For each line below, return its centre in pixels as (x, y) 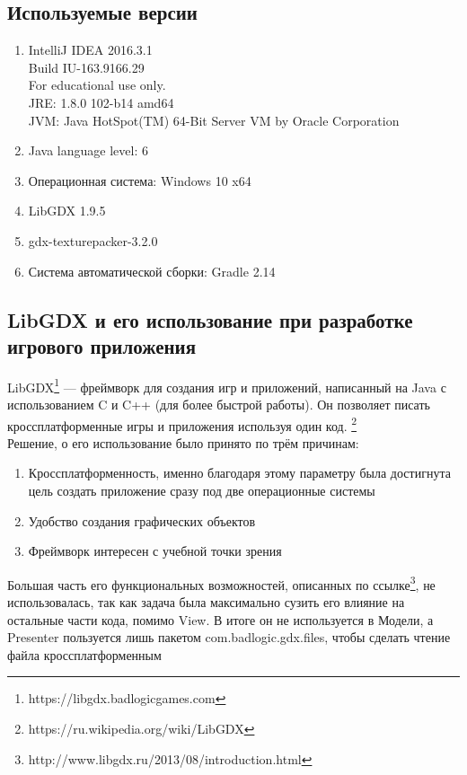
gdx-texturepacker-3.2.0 (93, 240)
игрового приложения (102, 345)
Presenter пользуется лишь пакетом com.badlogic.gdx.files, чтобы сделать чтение (229, 637)
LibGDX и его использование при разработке (210, 319)
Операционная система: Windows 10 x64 (140, 180)
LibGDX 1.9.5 (67, 211)
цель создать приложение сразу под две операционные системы (202, 491)
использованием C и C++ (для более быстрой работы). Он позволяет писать (219, 404)
